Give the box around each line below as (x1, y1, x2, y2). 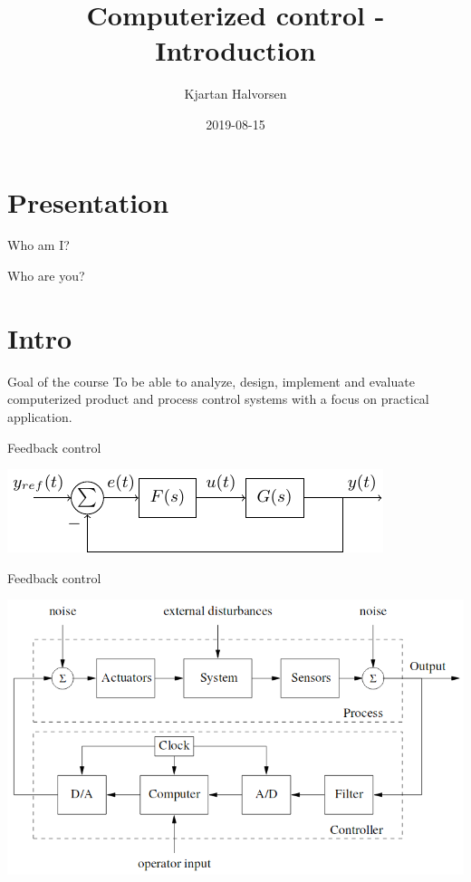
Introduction (155, 32, 316, 69)
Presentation (7, 183, 169, 220)
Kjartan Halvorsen (184, 84, 287, 103)
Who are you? (7, 266, 85, 285)
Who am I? (7, 235, 70, 254)
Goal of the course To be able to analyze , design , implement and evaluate (7, 371, 415, 390)
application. (7, 407, 72, 426)
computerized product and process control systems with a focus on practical (7, 389, 429, 408)
